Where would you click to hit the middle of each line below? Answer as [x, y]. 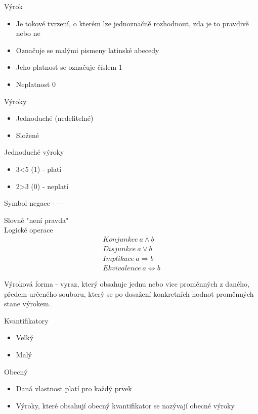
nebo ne [28, 33]
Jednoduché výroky [34, 152]
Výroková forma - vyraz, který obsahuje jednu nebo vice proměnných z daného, [127, 284]
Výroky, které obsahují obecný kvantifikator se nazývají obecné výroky [125, 405]
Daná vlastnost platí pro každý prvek [74, 388]
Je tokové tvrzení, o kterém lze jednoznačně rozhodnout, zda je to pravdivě [132, 23]
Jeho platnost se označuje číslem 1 [69, 67]
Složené [27, 135]
